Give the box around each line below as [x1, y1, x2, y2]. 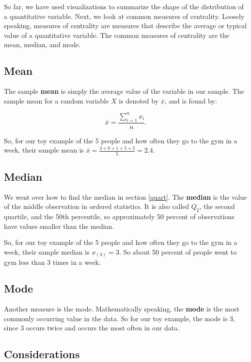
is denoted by [119, 95, 159, 105]
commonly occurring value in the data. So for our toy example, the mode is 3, [4, 313, 235, 323]
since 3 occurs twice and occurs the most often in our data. [4, 323, 180, 333]
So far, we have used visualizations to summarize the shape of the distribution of [4, 1, 244, 11]
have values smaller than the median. [4, 221, 114, 231]
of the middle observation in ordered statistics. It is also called [4, 201, 189, 211]
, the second [199, 201, 235, 211]
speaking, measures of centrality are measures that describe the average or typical [4, 20, 247, 31]
